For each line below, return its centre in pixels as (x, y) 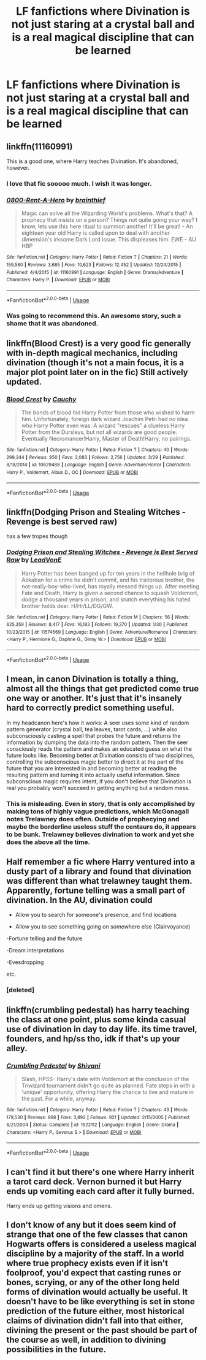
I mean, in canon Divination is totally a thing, (93, 679)
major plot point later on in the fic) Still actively (97, 372)
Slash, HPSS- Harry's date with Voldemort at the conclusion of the (105, 1079)
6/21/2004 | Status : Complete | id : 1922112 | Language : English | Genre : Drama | (93, 1125)
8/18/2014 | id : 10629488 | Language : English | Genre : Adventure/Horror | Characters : (99, 465)
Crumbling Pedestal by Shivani (53, 1066)
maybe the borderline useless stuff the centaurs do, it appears (101, 827)
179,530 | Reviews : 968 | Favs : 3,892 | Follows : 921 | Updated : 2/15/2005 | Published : (98, 1117)
